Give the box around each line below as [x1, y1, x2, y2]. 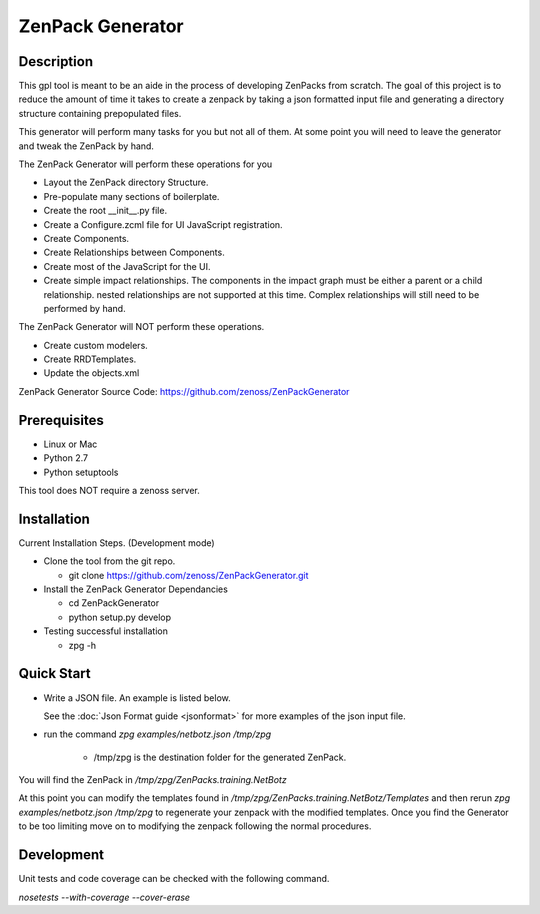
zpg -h [68, 639, 97, 651]
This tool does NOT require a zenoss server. [18, 484, 200, 496]
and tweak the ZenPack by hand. [18, 140, 155, 152]
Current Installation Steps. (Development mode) [18, 536, 215, 549]
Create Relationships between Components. [43, 246, 225, 259]
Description [18, 53, 94, 70]
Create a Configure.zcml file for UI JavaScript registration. [43, 218, 284, 230]
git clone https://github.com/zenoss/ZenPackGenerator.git [68, 569, 309, 581]
